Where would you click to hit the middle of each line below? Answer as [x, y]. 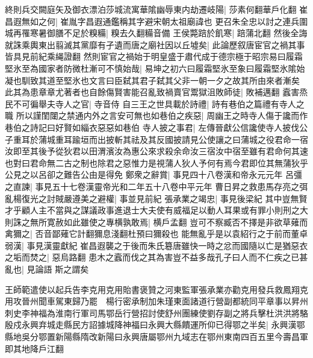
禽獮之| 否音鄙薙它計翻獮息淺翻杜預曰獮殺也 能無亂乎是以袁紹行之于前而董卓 [156, 234]
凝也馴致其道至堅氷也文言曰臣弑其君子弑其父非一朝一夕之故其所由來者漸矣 [152, 80]
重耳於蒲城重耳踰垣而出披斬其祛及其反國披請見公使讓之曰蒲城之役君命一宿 [160, 139]
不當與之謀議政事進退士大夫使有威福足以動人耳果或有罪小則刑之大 [177, 210]
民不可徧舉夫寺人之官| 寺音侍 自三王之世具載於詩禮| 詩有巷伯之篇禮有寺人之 [155, 103]
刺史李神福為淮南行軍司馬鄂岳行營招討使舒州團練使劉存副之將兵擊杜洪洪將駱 [156, 312]
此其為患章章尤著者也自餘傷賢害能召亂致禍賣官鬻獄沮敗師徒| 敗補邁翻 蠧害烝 [156, 92]
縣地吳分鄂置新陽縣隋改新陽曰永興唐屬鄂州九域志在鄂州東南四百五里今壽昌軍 [156, 337]
